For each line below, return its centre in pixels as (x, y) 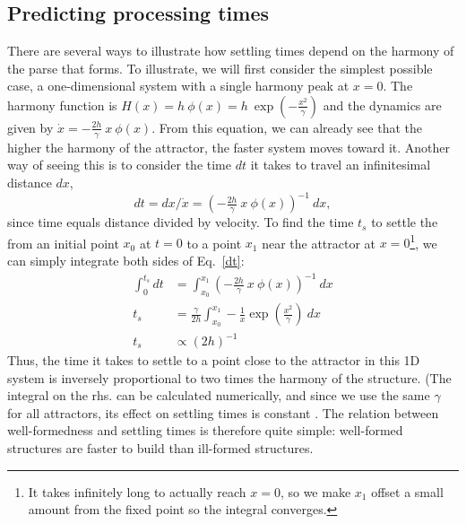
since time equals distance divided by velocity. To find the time (181, 222)
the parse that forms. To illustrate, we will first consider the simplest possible (220, 68)
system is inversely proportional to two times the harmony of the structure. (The (229, 377)
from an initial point (63, 243)
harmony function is (62, 105)
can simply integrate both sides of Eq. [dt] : (126, 260)
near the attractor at (319, 243)
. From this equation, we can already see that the (287, 127)
